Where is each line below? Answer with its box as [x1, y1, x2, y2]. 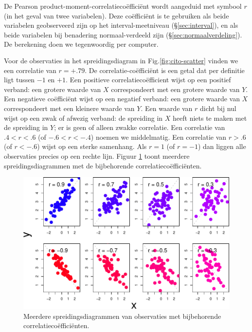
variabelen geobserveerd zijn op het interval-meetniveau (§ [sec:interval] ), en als [4, 20, 238, 30]
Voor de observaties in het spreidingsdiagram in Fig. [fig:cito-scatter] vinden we [4, 55, 238, 65]
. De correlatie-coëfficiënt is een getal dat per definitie [85, 65, 245, 75]
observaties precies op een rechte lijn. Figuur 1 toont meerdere [4, 150, 190, 161]
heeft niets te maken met [173, 112, 247, 123]
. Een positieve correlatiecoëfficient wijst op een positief [65, 74, 231, 85]
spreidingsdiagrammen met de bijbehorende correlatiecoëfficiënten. [4, 160, 202, 170]
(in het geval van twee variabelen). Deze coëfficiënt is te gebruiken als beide [4, 10, 229, 20]
